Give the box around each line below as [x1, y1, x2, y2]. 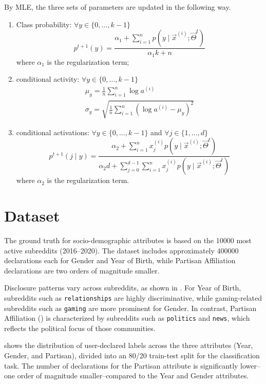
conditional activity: [16, 74, 80, 84]
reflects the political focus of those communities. [4, 322, 156, 333]
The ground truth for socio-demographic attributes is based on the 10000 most [4, 234, 252, 245]
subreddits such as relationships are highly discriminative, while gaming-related [4, 292, 262, 303]
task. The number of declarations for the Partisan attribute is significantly [4, 360, 238, 371]
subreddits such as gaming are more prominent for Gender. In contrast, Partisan [4, 302, 257, 313]
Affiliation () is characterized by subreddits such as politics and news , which [4, 313, 250, 323]
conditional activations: [16, 126, 89, 137]
